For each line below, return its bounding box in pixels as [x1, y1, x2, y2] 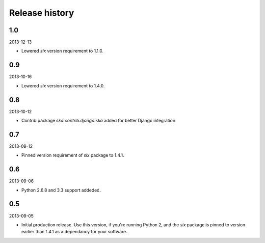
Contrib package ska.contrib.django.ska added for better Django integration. [21, 118, 177, 124]
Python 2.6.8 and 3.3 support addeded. [21, 187, 101, 193]
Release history [9, 7, 75, 18]
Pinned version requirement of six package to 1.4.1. [21, 152, 125, 158]
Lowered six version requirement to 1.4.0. [21, 82, 105, 88]
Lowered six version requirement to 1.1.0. [21, 48, 104, 54]
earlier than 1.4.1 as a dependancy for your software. [21, 229, 128, 235]
